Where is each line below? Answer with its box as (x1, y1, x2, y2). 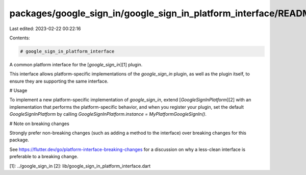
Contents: (9, 35, 30, 41)
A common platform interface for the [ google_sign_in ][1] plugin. (9, 61, 143, 67)
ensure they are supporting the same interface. (9, 78, 109, 84)
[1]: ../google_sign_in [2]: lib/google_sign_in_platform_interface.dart (9, 163, 151, 169)
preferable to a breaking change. (9, 154, 79, 160)
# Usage (9, 87, 28, 94)
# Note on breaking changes (9, 120, 70, 127)
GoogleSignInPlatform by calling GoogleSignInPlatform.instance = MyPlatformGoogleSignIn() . (9, 111, 207, 117)
